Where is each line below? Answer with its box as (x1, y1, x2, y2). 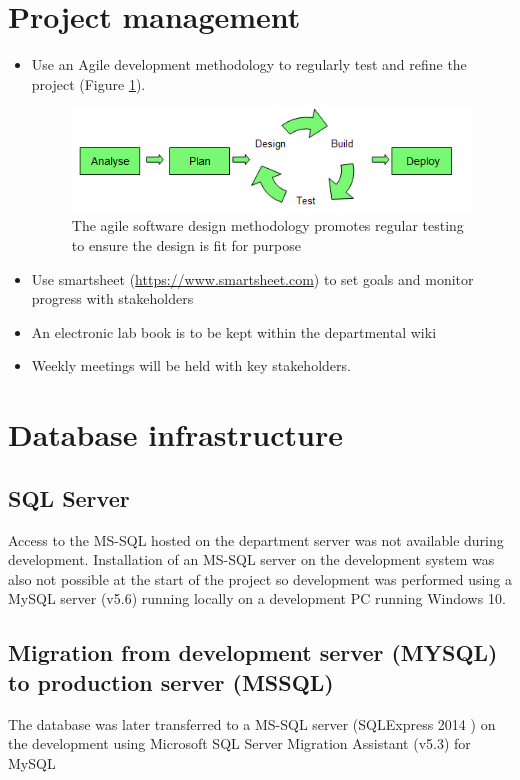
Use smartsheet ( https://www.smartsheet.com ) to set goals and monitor (31, 268, 474, 289)
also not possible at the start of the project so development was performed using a (8, 568, 512, 589)
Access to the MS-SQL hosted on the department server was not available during (8, 529, 504, 550)
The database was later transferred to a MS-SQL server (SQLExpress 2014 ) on (8, 713, 496, 734)
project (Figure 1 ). (31, 73, 146, 94)
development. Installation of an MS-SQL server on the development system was (8, 549, 495, 570)
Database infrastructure (8, 414, 343, 455)
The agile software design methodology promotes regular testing (71, 215, 464, 236)
